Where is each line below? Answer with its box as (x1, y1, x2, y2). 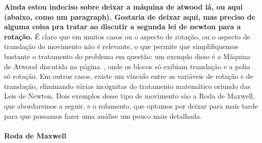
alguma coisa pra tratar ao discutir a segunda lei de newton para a (4, 21, 241, 32)
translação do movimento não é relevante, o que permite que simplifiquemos (4, 41, 238, 52)
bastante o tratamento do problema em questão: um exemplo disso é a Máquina (4, 51, 250, 61)
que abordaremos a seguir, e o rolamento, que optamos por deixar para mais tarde (4, 100, 258, 111)
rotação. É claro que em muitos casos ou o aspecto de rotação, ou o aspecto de (4, 31, 250, 41)
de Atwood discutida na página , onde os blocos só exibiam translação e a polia (4, 61, 250, 71)
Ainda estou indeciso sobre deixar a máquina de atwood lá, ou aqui (4, 2, 243, 12)
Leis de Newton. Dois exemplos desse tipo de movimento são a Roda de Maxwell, (4, 90, 255, 101)
